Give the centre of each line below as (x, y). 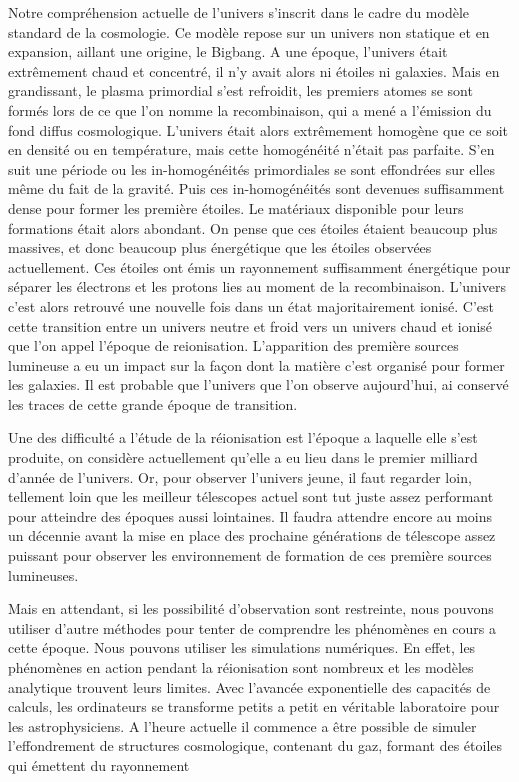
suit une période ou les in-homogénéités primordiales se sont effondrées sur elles (251, 168)
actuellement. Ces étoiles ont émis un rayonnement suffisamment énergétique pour (259, 266)
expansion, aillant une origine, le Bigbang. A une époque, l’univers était (228, 51)
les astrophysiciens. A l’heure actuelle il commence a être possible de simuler (242, 725)
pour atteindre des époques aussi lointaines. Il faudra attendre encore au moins (250, 515)
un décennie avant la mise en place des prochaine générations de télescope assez (252, 535)
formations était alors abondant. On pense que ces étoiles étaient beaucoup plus (253, 227)
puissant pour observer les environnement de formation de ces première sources (250, 555)
